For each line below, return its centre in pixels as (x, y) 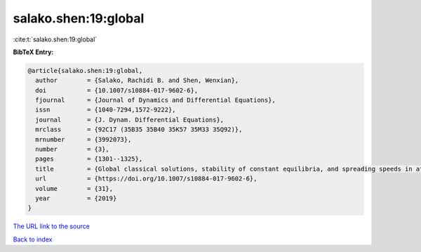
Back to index (33, 239)
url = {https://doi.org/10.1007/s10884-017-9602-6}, (146, 179)
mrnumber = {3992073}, (83, 139)
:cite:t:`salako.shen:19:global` (55, 39)
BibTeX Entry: (33, 52)
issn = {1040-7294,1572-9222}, (106, 110)
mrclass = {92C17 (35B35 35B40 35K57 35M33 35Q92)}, (139, 130)
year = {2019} (76, 198)
